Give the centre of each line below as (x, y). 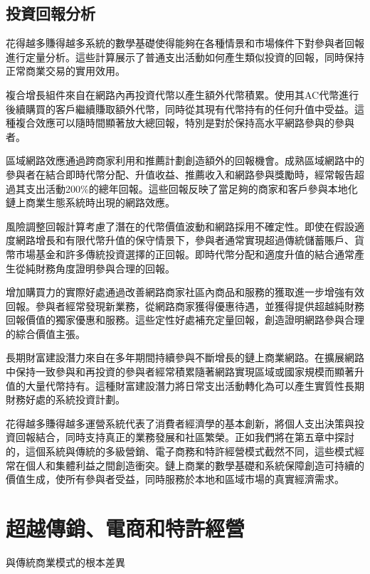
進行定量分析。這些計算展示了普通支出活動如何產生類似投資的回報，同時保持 (185, 57)
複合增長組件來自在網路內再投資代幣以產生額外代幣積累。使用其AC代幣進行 (183, 94)
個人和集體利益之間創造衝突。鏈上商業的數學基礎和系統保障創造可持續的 (195, 465)
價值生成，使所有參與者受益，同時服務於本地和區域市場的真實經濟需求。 (175, 479)
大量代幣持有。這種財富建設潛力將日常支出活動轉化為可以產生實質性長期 (195, 385)
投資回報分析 (51, 13)
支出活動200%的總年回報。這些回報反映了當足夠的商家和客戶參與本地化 (191, 188)
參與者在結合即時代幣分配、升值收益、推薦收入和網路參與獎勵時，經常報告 (180, 174)
